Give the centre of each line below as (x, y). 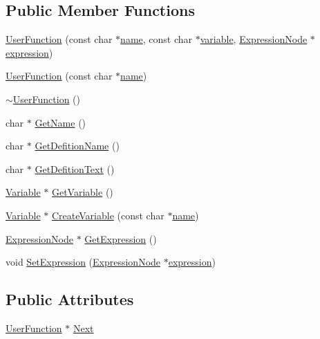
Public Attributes (70, 299)
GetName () (60, 122)
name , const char (157, 39)
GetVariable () (82, 192)
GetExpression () (121, 238)
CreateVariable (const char (108, 215)
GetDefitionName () (77, 146)
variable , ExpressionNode (254, 39)
